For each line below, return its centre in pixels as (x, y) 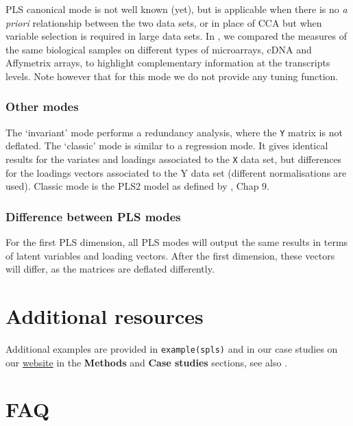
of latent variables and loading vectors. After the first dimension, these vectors (170, 255)
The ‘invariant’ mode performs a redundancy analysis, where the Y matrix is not (174, 132)
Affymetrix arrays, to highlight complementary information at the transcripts (168, 63)
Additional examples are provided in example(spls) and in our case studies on (172, 349)
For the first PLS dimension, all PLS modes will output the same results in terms (177, 242)
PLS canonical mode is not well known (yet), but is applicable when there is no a (176, 9)
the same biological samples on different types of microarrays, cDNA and (159, 49)
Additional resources (105, 316)
